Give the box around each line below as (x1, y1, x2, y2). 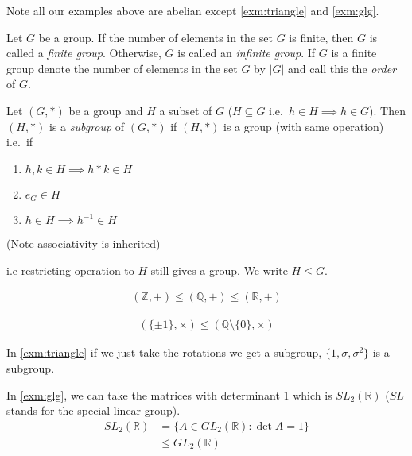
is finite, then (289, 29, 354, 45)
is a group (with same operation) (223, 118, 384, 134)
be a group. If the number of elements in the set (38, 29, 273, 45)
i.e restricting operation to (6, 261, 134, 278)
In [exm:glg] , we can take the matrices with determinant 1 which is (6, 386, 332, 403)
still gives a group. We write (150, 261, 288, 278)
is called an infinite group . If (177, 44, 316, 61)
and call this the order (287, 60, 397, 76)
